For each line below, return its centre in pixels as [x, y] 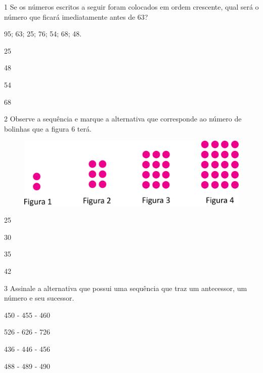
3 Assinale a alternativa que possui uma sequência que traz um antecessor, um [126, 288]
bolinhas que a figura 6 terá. [48, 128]
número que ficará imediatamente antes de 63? [76, 16]
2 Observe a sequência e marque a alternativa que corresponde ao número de [123, 119]
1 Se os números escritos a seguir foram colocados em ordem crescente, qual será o [131, 7]
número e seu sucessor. [39, 298]
